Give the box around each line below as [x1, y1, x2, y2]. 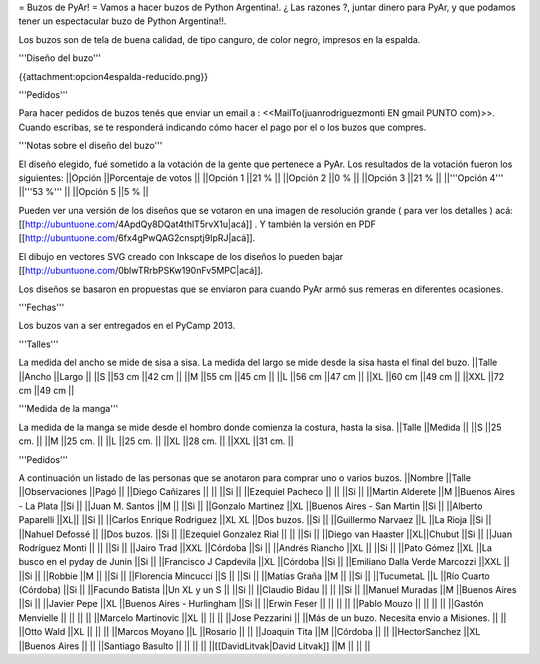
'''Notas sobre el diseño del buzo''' [18, 140, 163, 152]
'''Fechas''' [18, 301, 65, 314]
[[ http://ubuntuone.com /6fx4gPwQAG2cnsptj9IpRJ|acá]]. [18, 232, 256, 244]
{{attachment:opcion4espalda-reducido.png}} [18, 70, 209, 82]
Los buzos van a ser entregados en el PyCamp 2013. [18, 320, 236, 332]
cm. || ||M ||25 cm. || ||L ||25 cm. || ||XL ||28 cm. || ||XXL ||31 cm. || [18, 435, 294, 447]
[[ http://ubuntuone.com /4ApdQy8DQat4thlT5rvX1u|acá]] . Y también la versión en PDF [18, 218, 377, 230]
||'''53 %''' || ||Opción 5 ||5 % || [18, 186, 149, 198]
